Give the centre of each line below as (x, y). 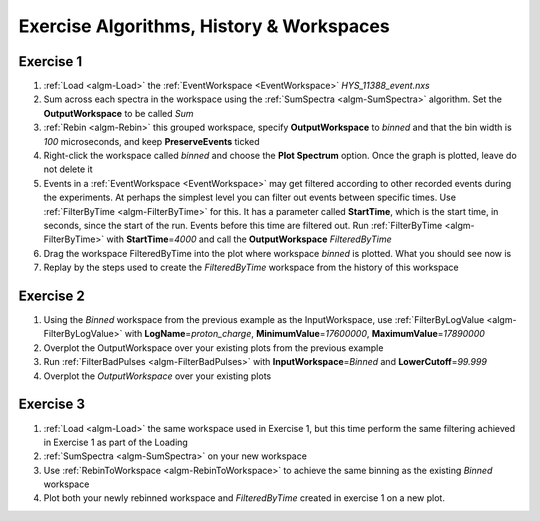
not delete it (68, 169)
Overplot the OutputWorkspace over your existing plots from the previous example (213, 347)
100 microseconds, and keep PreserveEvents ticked (151, 141)
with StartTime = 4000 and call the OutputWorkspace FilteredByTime (249, 239)
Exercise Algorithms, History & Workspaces (204, 26)
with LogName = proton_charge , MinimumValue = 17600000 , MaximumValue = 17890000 (304, 334)
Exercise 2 (51, 295)
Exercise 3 (51, 404)
